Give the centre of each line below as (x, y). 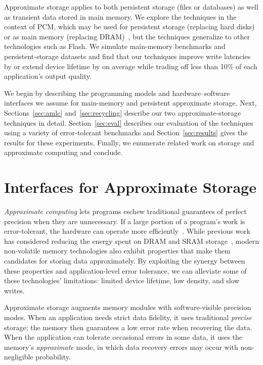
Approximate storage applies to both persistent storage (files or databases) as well (131, 7)
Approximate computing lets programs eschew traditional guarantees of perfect (125, 211)
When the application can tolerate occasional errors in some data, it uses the (123, 337)
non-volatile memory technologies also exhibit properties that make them (117, 251)
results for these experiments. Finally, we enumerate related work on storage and (129, 142)
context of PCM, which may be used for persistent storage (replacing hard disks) (129, 27)
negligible (19, 357)
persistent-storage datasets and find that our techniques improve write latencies (127, 56)
